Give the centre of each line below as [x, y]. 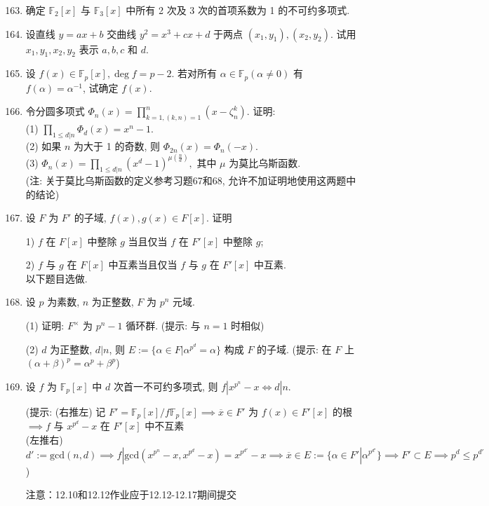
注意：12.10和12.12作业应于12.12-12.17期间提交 [131, 494]
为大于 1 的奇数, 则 [117, 146]
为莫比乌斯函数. [265, 163]
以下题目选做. [56, 278]
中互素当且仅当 [143, 265]
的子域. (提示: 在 [294, 349]
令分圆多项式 [55, 111]
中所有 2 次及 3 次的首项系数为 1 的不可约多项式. [238, 10]
